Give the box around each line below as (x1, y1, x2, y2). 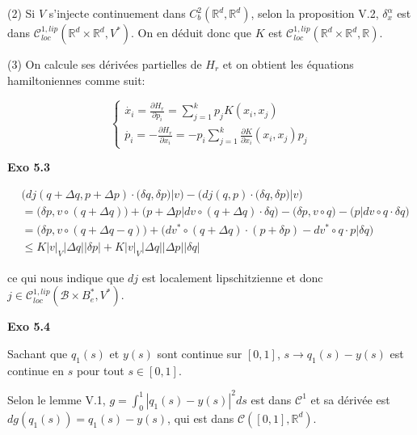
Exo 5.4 (7, 318, 51, 335)
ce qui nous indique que (7, 268, 124, 285)
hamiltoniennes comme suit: (7, 71, 145, 88)
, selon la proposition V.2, (251, 5, 379, 21)
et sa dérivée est (310, 391, 390, 408)
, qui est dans (167, 409, 234, 426)
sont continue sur (157, 345, 242, 362)
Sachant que (7, 345, 68, 362)
